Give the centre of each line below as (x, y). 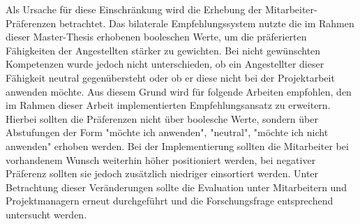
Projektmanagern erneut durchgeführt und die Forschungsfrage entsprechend (170, 201)
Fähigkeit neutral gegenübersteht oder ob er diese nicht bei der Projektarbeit (170, 77)
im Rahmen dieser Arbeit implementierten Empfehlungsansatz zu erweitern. (168, 105)
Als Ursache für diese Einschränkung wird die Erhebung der (134, 9)
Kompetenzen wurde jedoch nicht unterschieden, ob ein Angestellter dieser (165, 64)
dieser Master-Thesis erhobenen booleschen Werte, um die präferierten (156, 37)
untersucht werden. (46, 214)
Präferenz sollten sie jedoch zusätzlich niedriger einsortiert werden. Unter (162, 173)
